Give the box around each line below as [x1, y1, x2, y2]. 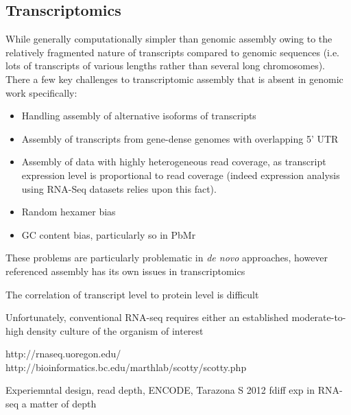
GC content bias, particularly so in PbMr [21, 227, 196, 241]
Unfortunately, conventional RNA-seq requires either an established [5, 310, 289, 324]
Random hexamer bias [21, 204, 116, 219]
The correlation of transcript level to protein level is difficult [5, 287, 259, 301]
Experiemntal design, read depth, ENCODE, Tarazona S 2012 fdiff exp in [5, 383, 315, 397]
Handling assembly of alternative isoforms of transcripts [21, 108, 256, 123]
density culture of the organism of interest [27, 323, 204, 337]
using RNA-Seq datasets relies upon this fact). [21, 181, 217, 195]
